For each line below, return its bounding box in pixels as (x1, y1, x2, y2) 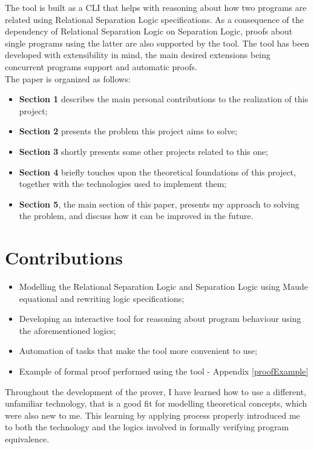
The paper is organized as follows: (5, 72, 131, 85)
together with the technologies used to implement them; (19, 177, 227, 190)
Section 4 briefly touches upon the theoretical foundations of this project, (19, 165, 296, 178)
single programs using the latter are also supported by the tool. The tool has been (5, 36, 310, 49)
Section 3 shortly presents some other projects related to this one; (19, 145, 269, 157)
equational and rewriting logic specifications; (19, 292, 185, 304)
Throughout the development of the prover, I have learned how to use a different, (5, 385, 307, 398)
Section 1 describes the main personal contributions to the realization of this (19, 93, 309, 105)
